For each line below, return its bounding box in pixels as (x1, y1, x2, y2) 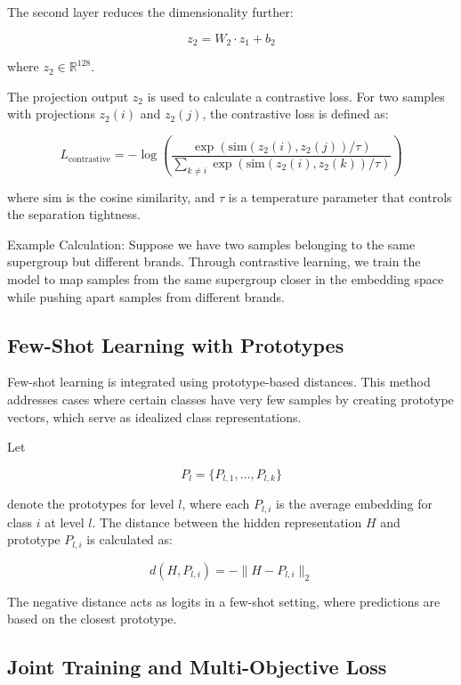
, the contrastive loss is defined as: (202, 104, 389, 123)
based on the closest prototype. (7, 609, 177, 628)
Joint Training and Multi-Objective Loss (7, 653, 387, 681)
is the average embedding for (276, 494, 433, 513)
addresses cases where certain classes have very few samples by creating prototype (7, 390, 454, 409)
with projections (7, 104, 95, 123)
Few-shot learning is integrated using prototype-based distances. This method (7, 372, 431, 391)
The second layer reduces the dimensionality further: (7, 3, 294, 20)
